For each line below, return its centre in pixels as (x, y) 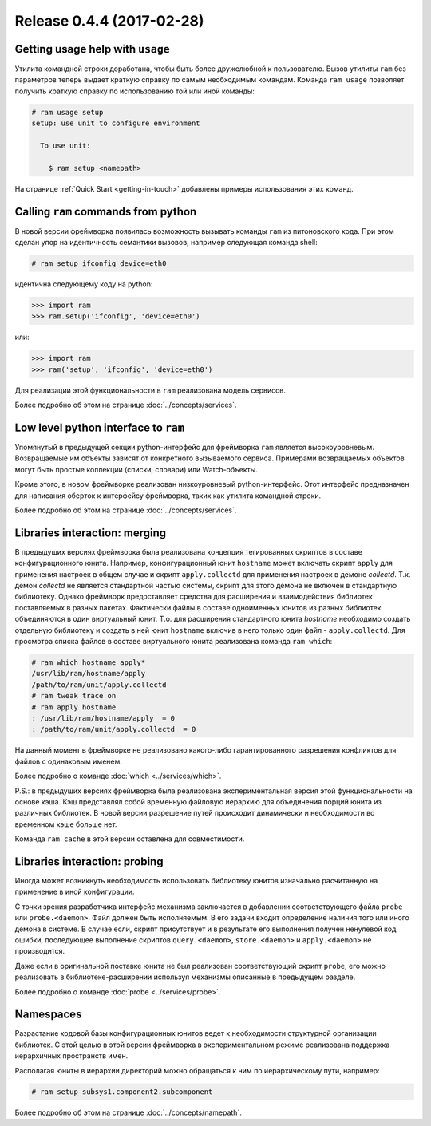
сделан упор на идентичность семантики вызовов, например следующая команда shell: (166, 243)
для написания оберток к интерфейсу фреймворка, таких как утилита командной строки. (168, 496)
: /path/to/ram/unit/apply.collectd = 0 (114, 729)
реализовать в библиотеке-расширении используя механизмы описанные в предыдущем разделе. (185, 977)
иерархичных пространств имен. (71, 1056)
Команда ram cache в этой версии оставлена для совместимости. (130, 839)
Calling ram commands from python (106, 211)
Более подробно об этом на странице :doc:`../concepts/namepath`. (129, 1112)
